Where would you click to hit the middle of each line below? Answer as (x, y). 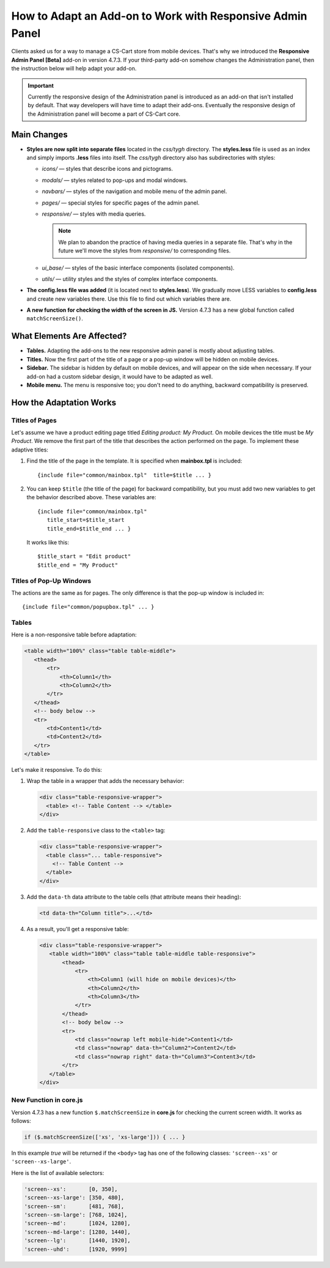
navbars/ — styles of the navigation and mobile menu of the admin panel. (134, 191)
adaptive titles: (30, 450)
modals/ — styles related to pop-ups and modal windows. (115, 180)
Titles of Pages (34, 420)
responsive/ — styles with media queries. (94, 214)
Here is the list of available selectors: (58, 1172)
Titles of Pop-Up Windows (51, 581)
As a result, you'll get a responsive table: (78, 929)
